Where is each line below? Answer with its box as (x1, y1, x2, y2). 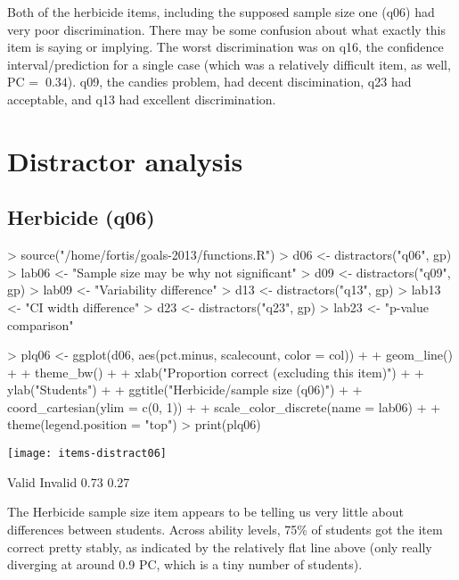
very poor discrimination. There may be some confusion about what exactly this (7, 20, 447, 38)
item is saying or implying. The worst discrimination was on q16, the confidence (7, 37, 444, 56)
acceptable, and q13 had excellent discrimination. (7, 89, 276, 108)
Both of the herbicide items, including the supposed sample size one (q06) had (7, 3, 435, 21)
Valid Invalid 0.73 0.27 (7, 472, 130, 491)
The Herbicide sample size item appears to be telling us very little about (7, 502, 404, 521)
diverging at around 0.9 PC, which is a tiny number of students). (7, 555, 363, 574)
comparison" (7, 315, 74, 334)
